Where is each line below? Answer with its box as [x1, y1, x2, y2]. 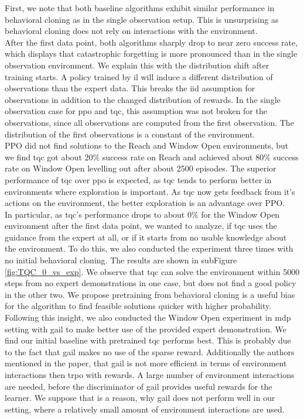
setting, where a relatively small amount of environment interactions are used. [5, 403, 285, 415]
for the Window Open [201, 208, 280, 220]
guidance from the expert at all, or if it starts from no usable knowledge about [5, 231, 287, 243]
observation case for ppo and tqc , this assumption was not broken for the [5, 105, 267, 117]
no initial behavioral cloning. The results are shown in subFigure [5, 254, 237, 266]
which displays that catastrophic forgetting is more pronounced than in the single [5, 47, 298, 60]
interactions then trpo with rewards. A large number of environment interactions [5, 369, 295, 380]
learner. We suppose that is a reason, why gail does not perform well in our [5, 391, 275, 404]
